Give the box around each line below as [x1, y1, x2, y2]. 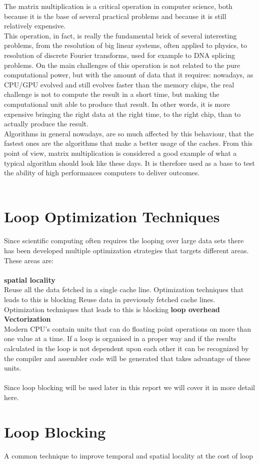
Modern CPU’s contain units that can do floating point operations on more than [4, 323, 251, 334]
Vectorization [4, 314, 51, 324]
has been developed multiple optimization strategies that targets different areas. [4, 245, 249, 255]
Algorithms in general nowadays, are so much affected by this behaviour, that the [4, 128, 254, 138]
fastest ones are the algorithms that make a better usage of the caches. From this [4, 138, 253, 148]
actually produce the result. [4, 118, 88, 129]
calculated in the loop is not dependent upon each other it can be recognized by [4, 343, 249, 353]
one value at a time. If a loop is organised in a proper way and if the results [4, 333, 236, 344]
